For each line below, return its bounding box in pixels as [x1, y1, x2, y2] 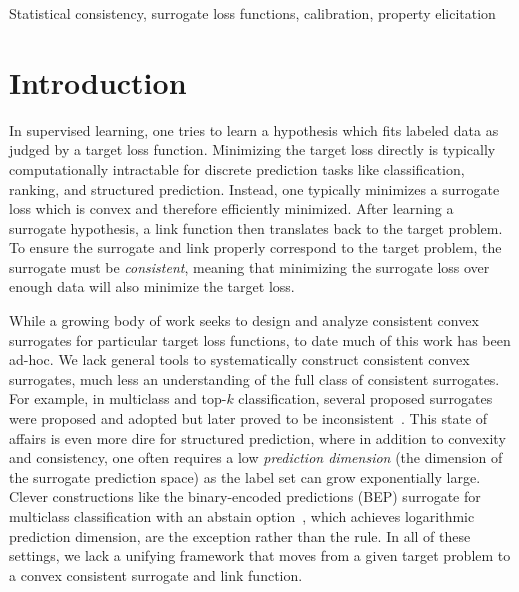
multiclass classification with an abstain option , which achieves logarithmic [9, 506, 475, 526]
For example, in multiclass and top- [9, 388, 227, 409]
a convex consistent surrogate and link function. [9, 564, 303, 585]
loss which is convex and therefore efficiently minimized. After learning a [9, 198, 454, 219]
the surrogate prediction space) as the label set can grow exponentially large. [9, 466, 481, 487]
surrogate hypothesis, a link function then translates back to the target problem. [9, 217, 503, 238]
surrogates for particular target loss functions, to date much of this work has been [9, 329, 511, 350]
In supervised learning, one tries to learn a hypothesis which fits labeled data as [9, 119, 499, 140]
